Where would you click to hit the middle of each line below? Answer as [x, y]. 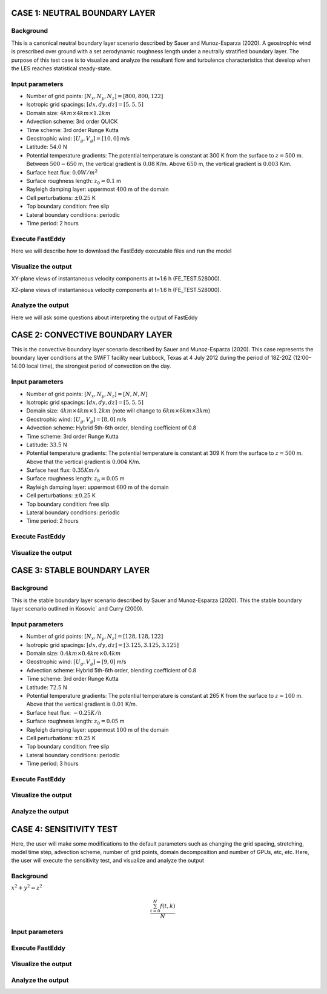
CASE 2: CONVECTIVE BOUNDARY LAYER [92, 335]
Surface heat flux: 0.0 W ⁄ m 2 [62, 172]
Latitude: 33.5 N [47, 445]
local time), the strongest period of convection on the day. [99, 366]
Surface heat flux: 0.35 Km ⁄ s [63, 470]
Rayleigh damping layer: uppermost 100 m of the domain [97, 729]
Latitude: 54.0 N [47, 147]
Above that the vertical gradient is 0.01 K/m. [82, 704]
